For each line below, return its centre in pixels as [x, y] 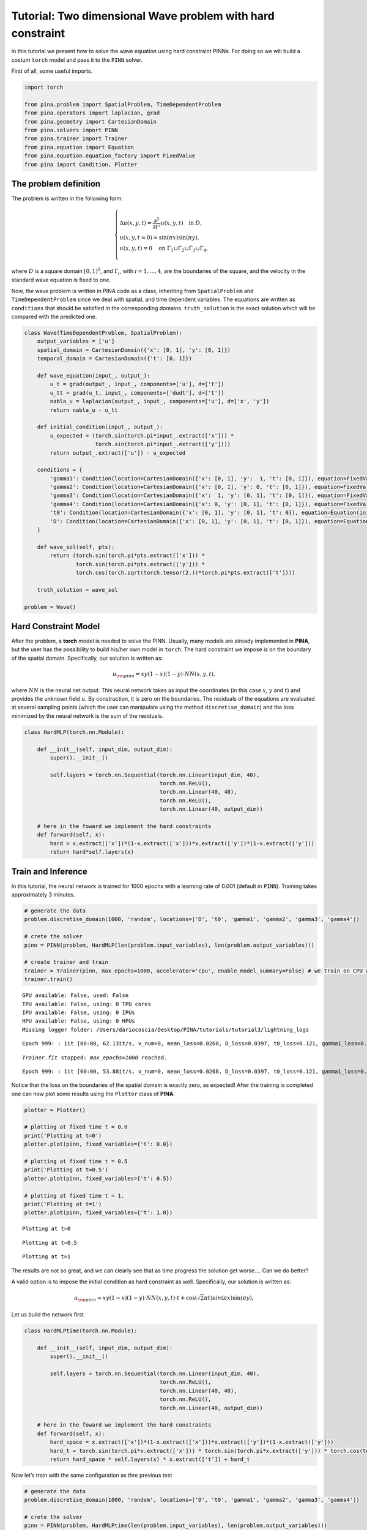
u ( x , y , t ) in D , [181, 223]
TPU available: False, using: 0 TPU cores [87, 1004]
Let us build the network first [48, 1315]
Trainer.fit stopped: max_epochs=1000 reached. [95, 1058]
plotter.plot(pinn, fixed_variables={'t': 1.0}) [98, 1213]
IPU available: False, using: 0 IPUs [79, 1012]
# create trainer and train [66, 962]
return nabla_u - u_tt [84, 410]
